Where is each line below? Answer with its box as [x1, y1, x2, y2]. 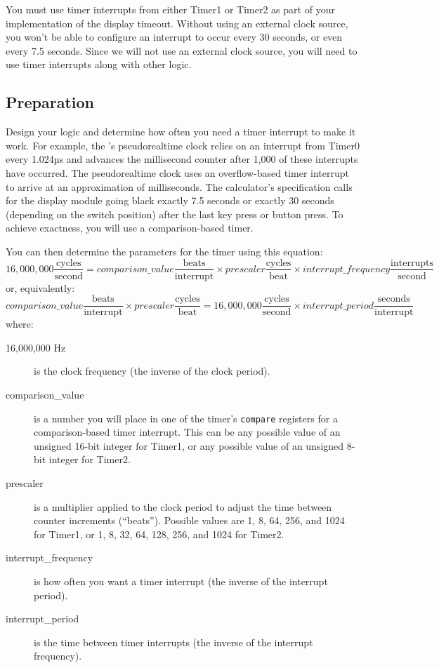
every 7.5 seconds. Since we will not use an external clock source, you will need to [6, 43, 358, 58]
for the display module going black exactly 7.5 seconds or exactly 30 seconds [6, 193, 334, 208]
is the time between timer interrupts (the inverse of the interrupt [34, 634, 313, 649]
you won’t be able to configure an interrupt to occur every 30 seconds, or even [6, 29, 343, 44]
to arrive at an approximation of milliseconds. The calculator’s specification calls [6, 179, 353, 194]
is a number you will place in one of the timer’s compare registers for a [34, 410, 338, 425]
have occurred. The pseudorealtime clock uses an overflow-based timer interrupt [6, 165, 349, 180]
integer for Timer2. [48, 452, 131, 467]
